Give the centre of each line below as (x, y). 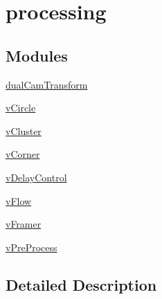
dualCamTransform (47, 84)
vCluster (24, 130)
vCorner (23, 154)
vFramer (24, 224)
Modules (37, 55)
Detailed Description (81, 284)
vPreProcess (31, 247)
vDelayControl (36, 177)
